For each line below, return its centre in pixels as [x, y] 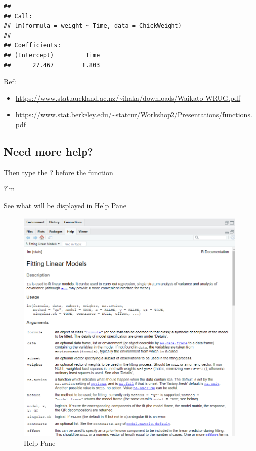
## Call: [18, 16]
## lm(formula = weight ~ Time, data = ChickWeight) [93, 26]
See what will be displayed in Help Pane [65, 205]
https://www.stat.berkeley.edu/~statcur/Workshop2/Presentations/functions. [134, 115]
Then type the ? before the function [59, 172]
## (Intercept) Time [52, 55]
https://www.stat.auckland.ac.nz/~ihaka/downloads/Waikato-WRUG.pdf [128, 98]
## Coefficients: [33, 45]
